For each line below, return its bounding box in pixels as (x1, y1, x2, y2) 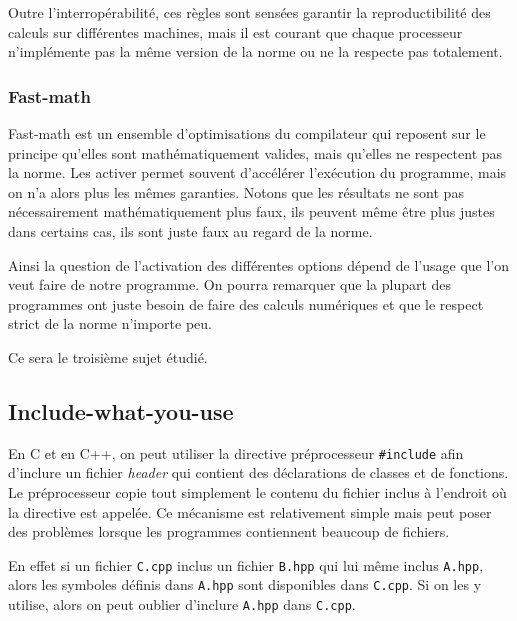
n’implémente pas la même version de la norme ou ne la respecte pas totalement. (8, 41, 503, 62)
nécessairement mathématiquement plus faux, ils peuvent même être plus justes (8, 201, 495, 222)
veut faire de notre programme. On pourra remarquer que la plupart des (8, 274, 452, 295)
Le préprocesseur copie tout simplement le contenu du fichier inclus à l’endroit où (8, 481, 507, 502)
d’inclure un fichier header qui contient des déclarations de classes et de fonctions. (8, 462, 509, 483)
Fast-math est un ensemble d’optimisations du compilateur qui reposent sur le (8, 123, 486, 143)
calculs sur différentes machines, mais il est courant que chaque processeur (8, 21, 463, 42)
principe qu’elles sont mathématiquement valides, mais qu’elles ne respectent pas (8, 142, 503, 163)
